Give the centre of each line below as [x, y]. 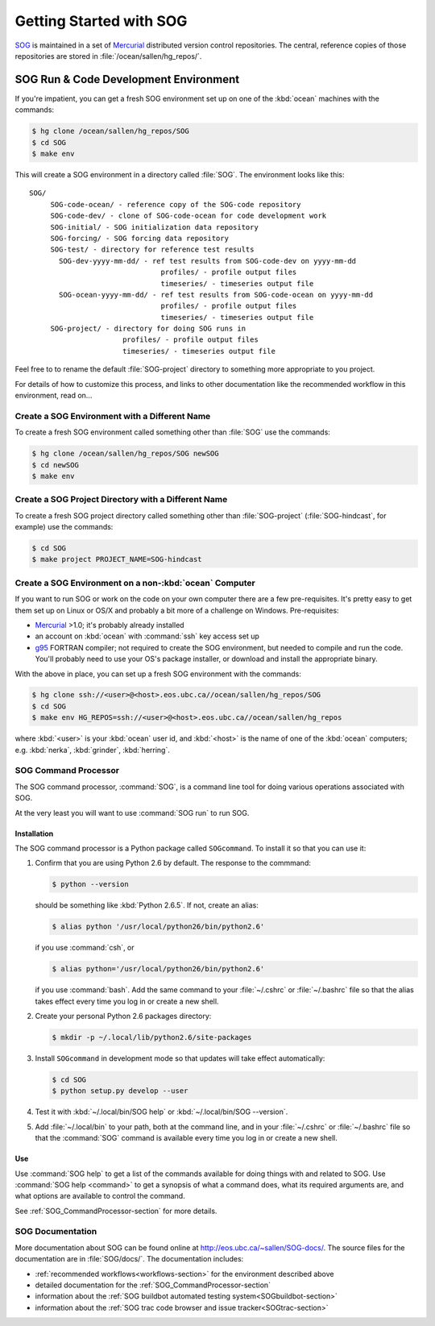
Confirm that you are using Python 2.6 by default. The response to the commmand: [173, 863]
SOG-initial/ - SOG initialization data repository [155, 227]
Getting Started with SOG [101, 21]
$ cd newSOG [56, 465]
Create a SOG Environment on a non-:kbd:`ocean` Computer [135, 583]
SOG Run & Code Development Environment [127, 79]
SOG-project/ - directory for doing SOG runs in [148, 329]
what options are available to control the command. [100, 1196]
